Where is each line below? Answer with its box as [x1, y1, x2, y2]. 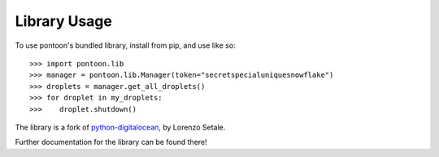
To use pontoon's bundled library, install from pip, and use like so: [15, 40, 236, 50]
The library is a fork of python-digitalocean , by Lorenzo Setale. [15, 122, 226, 132]
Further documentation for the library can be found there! [15, 138, 207, 147]
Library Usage [15, 12, 113, 30]
